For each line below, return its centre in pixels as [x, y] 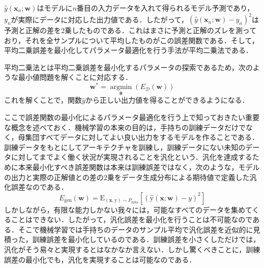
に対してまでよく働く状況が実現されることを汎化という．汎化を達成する [131, 157]
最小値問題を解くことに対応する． [75, 77]
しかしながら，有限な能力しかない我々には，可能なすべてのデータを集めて [128, 209]
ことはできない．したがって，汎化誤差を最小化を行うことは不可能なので [132, 219]
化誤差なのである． [36, 187]
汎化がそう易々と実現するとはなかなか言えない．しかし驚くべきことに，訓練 [132, 249]
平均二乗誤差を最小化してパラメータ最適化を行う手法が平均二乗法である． [129, 50]
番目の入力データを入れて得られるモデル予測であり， [165, 8]
